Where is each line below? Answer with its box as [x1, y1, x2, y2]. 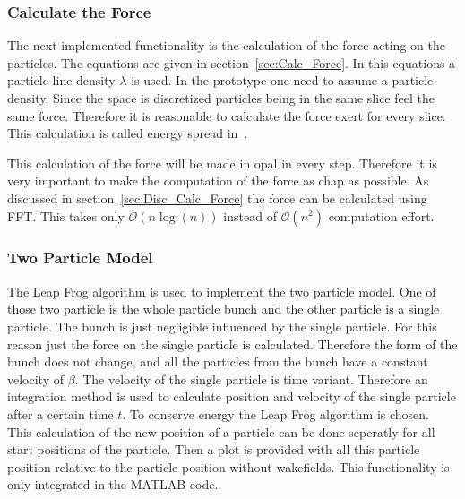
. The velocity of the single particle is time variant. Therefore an [74, 369, 428, 388]
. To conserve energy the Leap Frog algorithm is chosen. [122, 404, 429, 423]
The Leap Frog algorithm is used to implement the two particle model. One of [7, 281, 436, 300]
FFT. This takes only [7, 206, 125, 225]
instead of [223, 206, 277, 225]
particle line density [7, 71, 116, 90]
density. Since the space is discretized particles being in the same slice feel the [7, 89, 435, 107]
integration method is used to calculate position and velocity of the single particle [7, 387, 456, 406]
